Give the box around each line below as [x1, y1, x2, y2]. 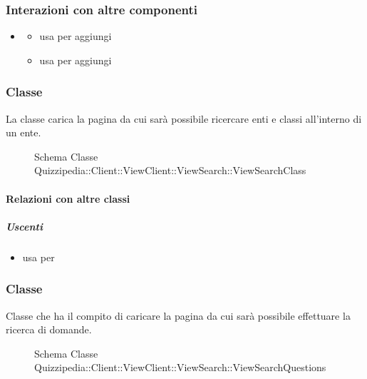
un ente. [6, 125, 41, 140]
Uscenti [6, 218, 43, 233]
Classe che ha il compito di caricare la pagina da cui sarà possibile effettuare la [6, 308, 351, 323]
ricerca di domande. [6, 322, 92, 337]
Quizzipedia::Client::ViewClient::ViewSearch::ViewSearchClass [34, 163, 306, 178]
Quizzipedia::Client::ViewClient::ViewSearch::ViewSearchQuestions [34, 360, 326, 375]
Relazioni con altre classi [6, 191, 130, 206]
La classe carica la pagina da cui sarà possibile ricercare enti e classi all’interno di [6, 111, 362, 126]
